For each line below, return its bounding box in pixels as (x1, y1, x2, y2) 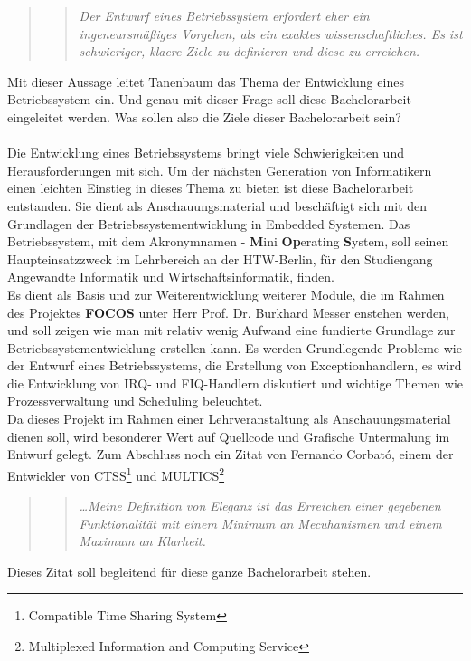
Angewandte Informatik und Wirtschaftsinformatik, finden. (7, 267, 335, 286)
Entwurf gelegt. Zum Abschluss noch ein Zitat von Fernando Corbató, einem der (7, 445, 454, 464)
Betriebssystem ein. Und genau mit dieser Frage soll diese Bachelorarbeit (7, 90, 411, 109)
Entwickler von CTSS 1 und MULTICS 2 (7, 463, 225, 484)
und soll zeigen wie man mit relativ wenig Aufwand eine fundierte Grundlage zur (7, 321, 456, 340)
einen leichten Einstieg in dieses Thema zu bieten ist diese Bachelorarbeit (7, 178, 414, 197)
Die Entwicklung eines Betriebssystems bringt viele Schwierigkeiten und (7, 143, 404, 162)
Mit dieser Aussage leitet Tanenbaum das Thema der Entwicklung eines (7, 72, 404, 91)
